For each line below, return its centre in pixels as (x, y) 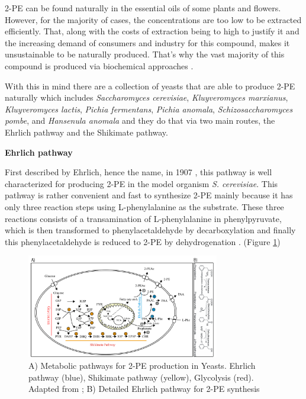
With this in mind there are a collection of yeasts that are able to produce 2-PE (150, 86)
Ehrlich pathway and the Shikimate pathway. (86, 132)
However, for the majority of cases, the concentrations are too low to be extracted (153, 19)
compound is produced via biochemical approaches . (99, 65)
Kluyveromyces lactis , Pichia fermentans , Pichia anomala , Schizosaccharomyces (149, 109)
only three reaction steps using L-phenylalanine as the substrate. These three (144, 206)
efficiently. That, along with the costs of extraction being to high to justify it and (152, 31)
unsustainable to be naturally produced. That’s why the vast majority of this (145, 54)
